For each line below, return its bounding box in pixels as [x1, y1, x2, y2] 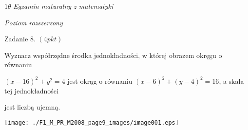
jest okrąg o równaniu [67, 75, 133, 86]
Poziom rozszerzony [4, 17, 63, 27]
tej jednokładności [4, 85, 58, 95]
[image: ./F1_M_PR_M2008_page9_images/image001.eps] [4, 119, 179, 126]
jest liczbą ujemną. [4, 102, 60, 112]
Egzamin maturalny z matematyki [13, 1, 114, 11]
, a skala [219, 75, 244, 86]
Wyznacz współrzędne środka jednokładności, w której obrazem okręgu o [4, 50, 222, 60]
